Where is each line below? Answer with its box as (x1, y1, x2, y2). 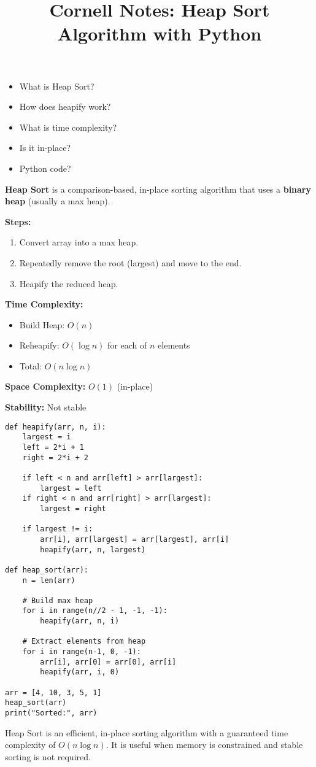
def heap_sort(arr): (5, 565, 89, 574)
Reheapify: (19, 339, 60, 352)
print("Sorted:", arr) (5, 709, 98, 718)
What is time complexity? (19, 120, 117, 133)
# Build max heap (22, 596, 93, 605)
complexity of (5, 738, 56, 751)
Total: (19, 359, 42, 372)
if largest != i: (22, 525, 93, 534)
